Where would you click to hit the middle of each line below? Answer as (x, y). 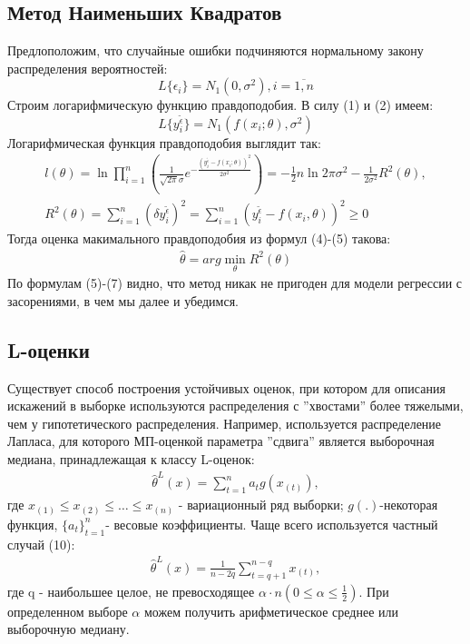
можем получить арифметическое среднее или (271, 611)
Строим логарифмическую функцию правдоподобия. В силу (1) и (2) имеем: (220, 105)
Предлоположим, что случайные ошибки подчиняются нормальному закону (215, 50)
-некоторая (409, 505)
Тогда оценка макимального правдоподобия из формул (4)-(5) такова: (199, 238)
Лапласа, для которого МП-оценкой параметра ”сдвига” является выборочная (221, 441)
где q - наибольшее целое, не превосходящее (131, 591)
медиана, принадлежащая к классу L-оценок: (131, 458)
